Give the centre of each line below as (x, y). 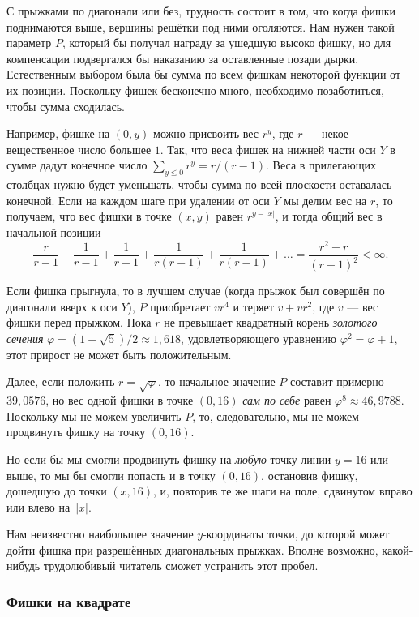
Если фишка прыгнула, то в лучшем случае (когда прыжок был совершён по (196, 290)
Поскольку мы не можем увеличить (94, 416)
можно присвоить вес (206, 133)
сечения (25, 338)
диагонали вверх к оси (62, 306)
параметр (29, 43)
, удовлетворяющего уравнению (259, 338)
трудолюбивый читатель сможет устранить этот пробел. (181, 566)
